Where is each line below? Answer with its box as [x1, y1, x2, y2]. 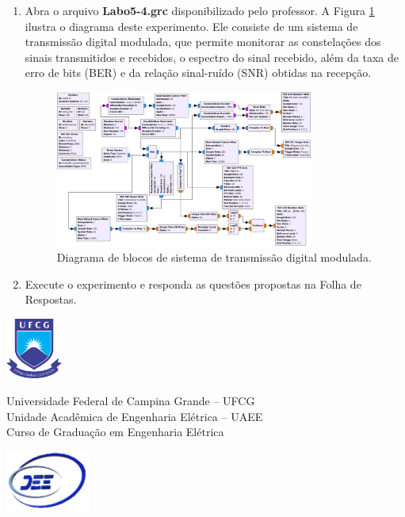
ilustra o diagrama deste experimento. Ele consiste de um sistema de [25, 17, 358, 34]
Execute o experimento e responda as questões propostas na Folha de [25, 275, 361, 292]
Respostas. [25, 291, 77, 308]
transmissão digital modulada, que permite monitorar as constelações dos [25, 33, 381, 50]
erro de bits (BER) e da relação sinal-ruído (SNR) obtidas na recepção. [25, 64, 372, 81]
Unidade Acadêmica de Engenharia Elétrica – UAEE [6, 408, 263, 424]
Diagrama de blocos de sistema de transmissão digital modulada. [56, 249, 372, 266]
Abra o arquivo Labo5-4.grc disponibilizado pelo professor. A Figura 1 [25, 2, 375, 18]
